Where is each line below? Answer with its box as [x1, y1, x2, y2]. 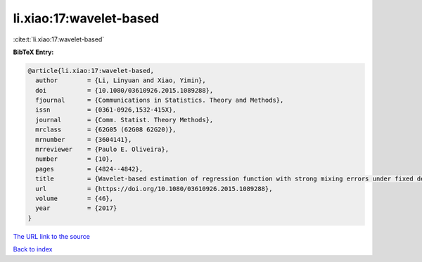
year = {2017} [35, 204, 117, 212]
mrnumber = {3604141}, [35, 136, 132, 143]
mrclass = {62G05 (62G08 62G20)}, [35, 126, 177, 133]
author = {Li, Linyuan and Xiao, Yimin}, [35, 77, 207, 84]
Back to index [13, 245, 53, 254]
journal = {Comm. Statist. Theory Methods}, [35, 116, 214, 124]
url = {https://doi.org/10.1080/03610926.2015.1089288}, [35, 185, 273, 192]
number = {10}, [35, 155, 114, 163]
